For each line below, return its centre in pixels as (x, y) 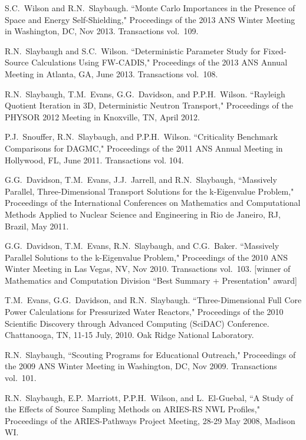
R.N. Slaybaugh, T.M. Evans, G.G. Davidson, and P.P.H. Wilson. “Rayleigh (145, 93)
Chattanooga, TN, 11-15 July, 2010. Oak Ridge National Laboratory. (129, 335)
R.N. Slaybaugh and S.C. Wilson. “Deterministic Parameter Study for (133, 50)
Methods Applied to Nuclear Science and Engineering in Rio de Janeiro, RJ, (143, 214)
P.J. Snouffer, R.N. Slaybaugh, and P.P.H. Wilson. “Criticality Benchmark (142, 137)
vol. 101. (21, 378)
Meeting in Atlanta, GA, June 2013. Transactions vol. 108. (111, 73)
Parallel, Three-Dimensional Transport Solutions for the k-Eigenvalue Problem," (149, 191)
